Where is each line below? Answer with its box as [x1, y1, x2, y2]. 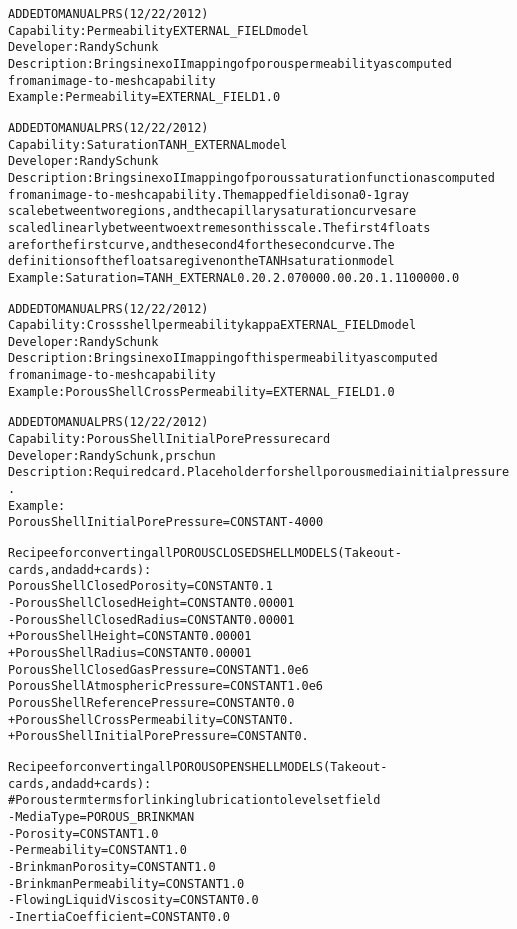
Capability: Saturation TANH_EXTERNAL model [8, 137, 288, 152]
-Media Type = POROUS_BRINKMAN [8, 809, 195, 824]
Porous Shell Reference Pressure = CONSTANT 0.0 [8, 695, 295, 710]
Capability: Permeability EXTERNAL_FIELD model [8, 23, 309, 38]
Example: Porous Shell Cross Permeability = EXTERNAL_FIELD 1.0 [8, 384, 395, 399]
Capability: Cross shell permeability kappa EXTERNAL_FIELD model [8, 318, 417, 333]
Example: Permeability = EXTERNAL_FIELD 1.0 [8, 90, 281, 105]
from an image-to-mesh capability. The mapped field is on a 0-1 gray [8, 187, 409, 202]
